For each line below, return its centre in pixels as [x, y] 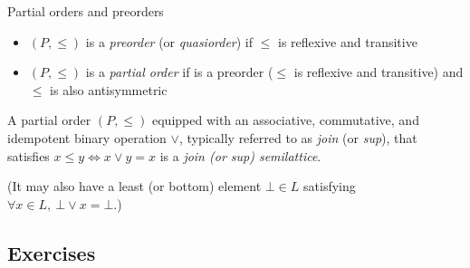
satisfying [330, 186]
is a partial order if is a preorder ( [179, 72]
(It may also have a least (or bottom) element [134, 186]
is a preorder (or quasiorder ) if [169, 41]
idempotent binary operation [87, 137]
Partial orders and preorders [86, 11]
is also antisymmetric [109, 89]
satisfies [29, 155]
